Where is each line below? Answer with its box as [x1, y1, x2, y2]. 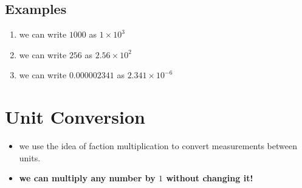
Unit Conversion [5, 104, 145, 129]
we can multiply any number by [19, 172, 156, 184]
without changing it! [166, 172, 253, 184]
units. [19, 151, 41, 164]
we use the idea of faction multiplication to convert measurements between [19, 139, 297, 152]
